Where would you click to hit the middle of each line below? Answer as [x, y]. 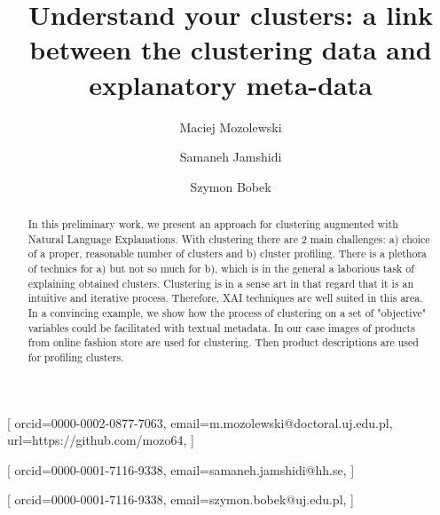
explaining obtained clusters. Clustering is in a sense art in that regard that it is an [221, 283]
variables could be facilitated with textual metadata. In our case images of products [221, 327]
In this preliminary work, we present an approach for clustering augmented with [213, 224]
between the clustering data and [231, 49]
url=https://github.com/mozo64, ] [101, 440]
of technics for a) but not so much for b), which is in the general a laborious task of [221, 269]
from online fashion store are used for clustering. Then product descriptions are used [223, 342]
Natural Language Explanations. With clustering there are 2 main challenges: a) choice [229, 238]
